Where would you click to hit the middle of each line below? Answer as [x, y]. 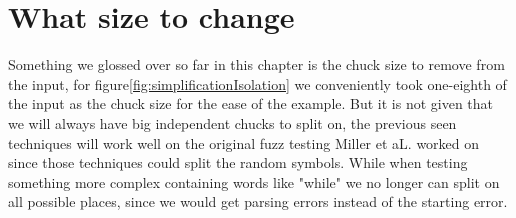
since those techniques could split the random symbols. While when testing [238, 162]
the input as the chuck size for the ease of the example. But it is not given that [251, 103]
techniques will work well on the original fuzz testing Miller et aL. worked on [244, 142]
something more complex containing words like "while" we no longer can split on [254, 181]
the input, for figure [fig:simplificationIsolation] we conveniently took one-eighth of [257, 83]
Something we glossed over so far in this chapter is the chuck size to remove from [256, 64]
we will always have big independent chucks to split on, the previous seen [232, 122]
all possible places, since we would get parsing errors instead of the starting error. [258, 201]
